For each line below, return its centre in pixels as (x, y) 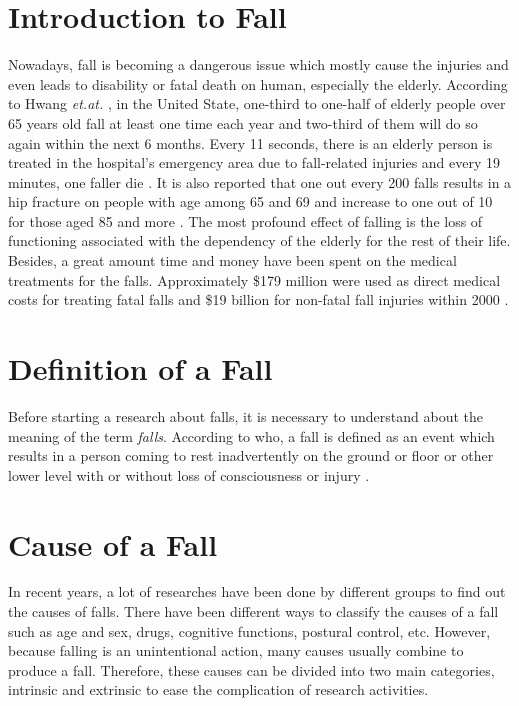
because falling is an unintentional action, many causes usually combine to (236, 650)
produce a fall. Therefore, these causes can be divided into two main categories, (251, 669)
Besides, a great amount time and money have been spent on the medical (232, 260)
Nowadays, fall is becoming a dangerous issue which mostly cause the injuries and (258, 64)
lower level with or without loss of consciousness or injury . (189, 474)
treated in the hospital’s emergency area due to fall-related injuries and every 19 (254, 162)
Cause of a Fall (113, 543)
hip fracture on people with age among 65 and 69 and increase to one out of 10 (250, 201)
